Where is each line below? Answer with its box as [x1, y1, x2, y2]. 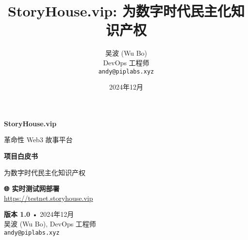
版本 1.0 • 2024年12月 [4, 209, 74, 219]
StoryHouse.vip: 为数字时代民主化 [8, 1, 231, 21]
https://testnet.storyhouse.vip [4, 193, 93, 203]
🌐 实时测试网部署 [4, 183, 60, 194]
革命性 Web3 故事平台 [4, 135, 73, 145]
